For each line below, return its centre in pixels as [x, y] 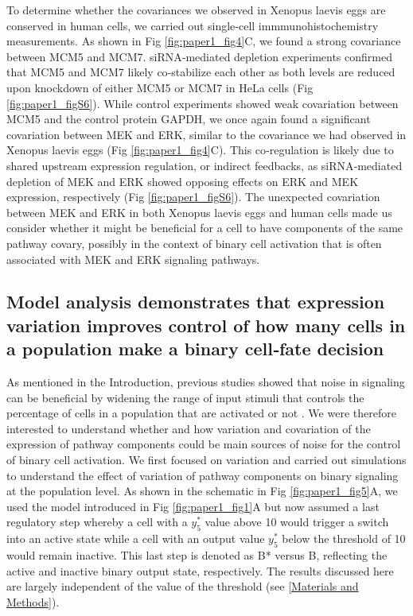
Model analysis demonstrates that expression [196, 302]
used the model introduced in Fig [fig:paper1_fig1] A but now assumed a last [193, 506]
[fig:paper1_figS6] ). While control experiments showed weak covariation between [203, 103]
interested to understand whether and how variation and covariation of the [189, 428]
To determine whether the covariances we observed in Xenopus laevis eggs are [196, 10]
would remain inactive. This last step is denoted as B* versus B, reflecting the [197, 555]
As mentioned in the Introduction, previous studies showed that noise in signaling [206, 382]
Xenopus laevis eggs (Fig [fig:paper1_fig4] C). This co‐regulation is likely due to [200, 150]
